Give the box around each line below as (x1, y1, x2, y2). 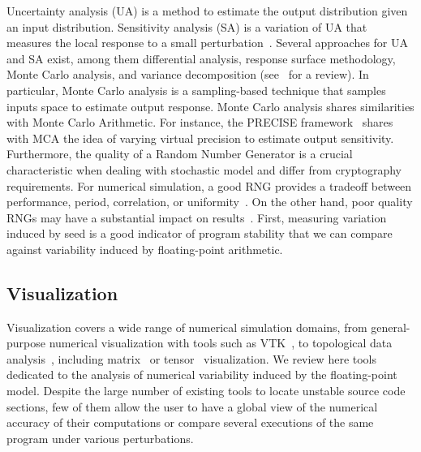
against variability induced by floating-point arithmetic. (6, 240, 283, 257)
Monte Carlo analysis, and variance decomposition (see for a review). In (6, 66, 369, 83)
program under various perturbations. (6, 429, 194, 446)
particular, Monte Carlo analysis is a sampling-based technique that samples (6, 81, 386, 98)
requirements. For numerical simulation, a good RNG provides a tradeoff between (6, 177, 412, 194)
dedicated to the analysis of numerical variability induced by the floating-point (6, 366, 397, 383)
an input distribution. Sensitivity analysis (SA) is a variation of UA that (6, 18, 367, 35)
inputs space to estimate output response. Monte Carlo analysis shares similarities (6, 97, 415, 114)
